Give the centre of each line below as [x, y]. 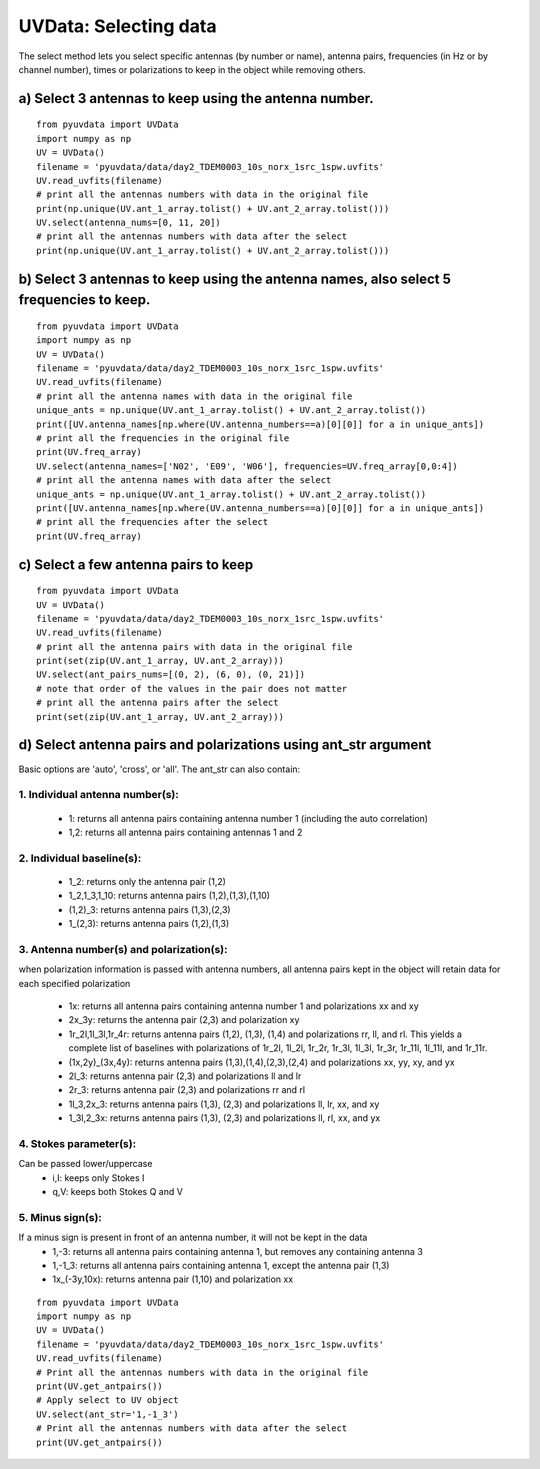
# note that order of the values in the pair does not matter [192, 688]
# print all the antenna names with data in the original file [194, 396]
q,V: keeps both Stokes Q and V [118, 1191]
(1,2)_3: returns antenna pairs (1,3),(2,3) [149, 909]
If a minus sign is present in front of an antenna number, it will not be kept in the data [193, 1237]
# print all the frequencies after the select [152, 522]
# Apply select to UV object [107, 1400]
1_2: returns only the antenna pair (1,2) [147, 881]
